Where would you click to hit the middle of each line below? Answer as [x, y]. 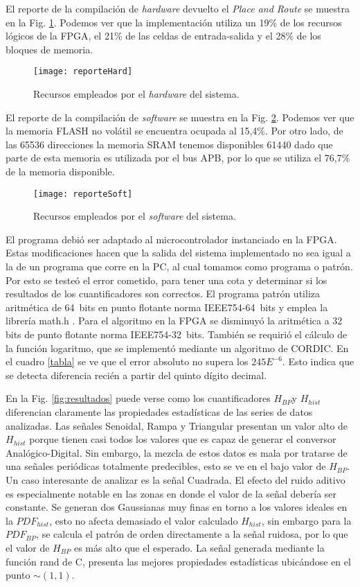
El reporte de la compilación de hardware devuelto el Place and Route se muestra [178, 8]
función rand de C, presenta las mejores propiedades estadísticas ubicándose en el [178, 561]
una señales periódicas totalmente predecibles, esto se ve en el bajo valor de [166, 466]
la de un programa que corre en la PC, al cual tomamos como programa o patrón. [179, 266]
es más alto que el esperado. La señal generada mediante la [199, 547]
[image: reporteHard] [83, 72]
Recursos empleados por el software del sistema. [135, 216]
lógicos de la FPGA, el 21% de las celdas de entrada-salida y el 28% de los [163, 36]
